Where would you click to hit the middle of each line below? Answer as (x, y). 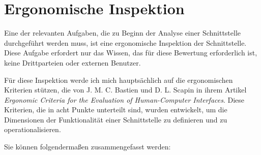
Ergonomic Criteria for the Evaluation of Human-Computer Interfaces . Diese (124, 99)
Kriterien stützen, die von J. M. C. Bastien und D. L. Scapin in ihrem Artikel (125, 90)
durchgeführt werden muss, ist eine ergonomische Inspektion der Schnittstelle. (125, 42)
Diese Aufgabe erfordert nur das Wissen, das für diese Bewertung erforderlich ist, (131, 53)
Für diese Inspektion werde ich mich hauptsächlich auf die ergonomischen (119, 80)
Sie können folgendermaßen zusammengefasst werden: (88, 147)
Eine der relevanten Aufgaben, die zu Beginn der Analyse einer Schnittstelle (123, 33)
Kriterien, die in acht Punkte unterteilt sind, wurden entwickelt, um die (116, 110)
